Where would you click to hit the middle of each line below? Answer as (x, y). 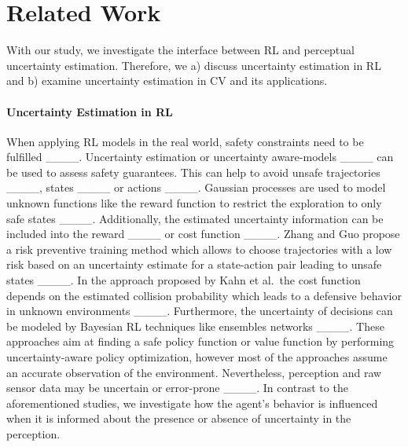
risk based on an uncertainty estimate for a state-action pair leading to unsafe (194, 264)
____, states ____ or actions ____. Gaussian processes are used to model (196, 187)
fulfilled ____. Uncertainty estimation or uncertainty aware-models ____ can (200, 157)
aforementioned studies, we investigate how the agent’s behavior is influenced (192, 403)
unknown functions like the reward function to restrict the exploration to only (194, 203)
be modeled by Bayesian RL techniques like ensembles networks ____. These (195, 326)
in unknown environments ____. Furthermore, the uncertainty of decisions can (200, 311)
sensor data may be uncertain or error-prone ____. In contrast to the (177, 388)
